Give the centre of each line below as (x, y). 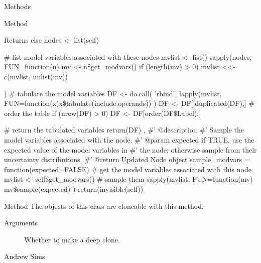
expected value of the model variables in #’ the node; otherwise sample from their (130, 149)
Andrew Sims (25, 256)
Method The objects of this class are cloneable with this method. (104, 206)
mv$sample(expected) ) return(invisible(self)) (74, 188)
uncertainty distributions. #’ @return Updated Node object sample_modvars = (127, 159)
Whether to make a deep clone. (72, 239)
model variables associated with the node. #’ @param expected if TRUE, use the (129, 139)
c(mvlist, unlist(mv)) (36, 76)
